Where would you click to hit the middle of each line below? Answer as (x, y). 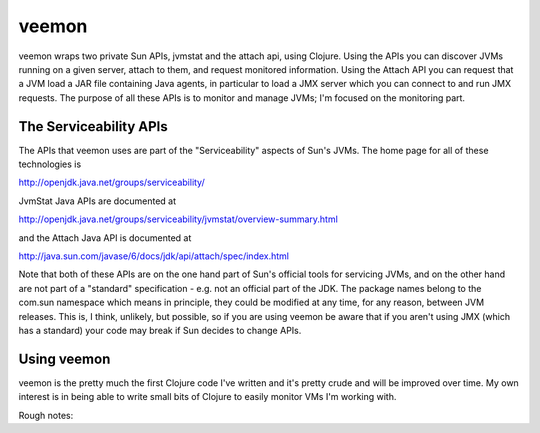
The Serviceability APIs (93, 126)
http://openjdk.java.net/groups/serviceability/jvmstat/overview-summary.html (178, 219)
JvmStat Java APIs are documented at (97, 201)
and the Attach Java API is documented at (105, 237)
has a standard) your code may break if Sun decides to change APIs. (160, 330)
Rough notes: (46, 415)
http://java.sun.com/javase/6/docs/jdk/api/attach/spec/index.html (154, 256)
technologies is (50, 164)
